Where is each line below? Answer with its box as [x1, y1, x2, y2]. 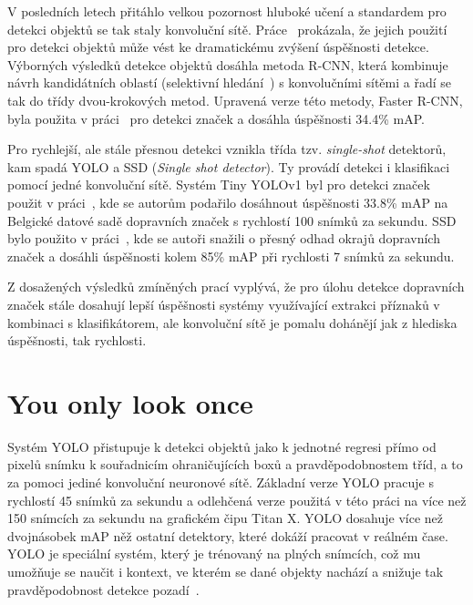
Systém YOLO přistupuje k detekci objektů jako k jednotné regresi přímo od [7, 436, 437, 456]
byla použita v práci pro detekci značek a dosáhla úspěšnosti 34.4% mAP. [7, 108, 425, 128]
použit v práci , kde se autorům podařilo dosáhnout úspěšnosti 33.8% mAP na [7, 192, 448, 211]
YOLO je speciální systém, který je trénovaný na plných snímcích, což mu [7, 544, 421, 563]
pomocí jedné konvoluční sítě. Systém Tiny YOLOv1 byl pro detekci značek [7, 175, 430, 194]
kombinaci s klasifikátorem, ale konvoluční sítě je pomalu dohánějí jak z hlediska [7, 313, 458, 332]
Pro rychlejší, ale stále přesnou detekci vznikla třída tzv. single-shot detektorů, [7, 139, 447, 159]
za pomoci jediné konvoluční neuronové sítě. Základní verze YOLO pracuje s [7, 473, 434, 491]
